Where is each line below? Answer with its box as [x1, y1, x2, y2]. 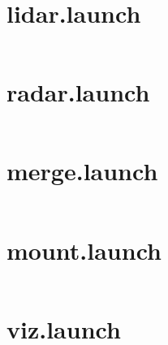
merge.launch [6, 154, 158, 188]
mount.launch [6, 233, 162, 266]
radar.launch [6, 75, 150, 109]
